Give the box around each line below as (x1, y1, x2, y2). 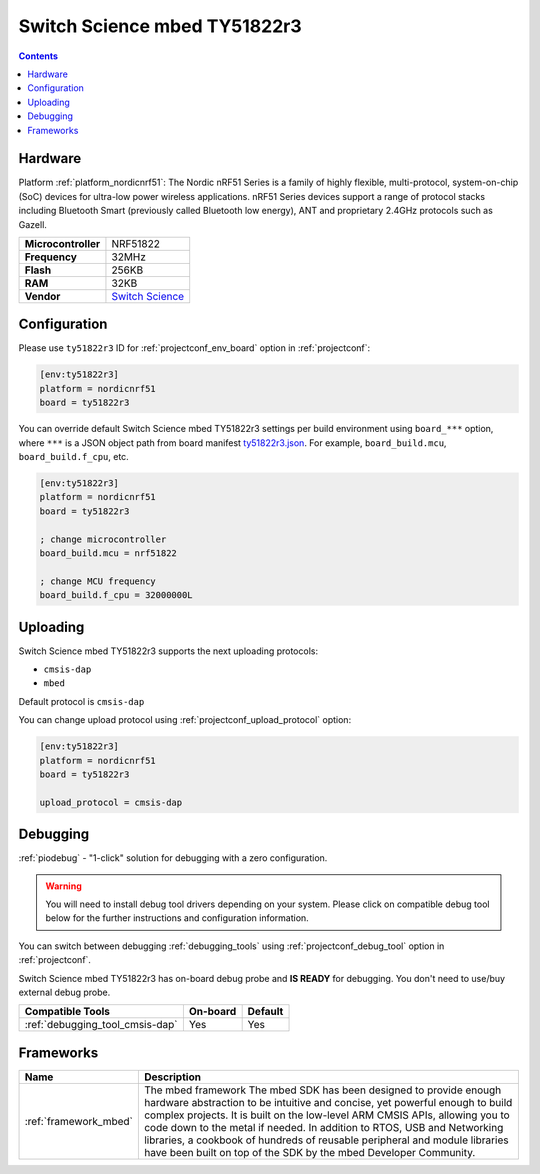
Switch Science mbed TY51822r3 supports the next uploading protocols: (18, 645, 319, 657)
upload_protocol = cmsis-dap (39, 796, 183, 808)
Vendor (24, 289, 61, 303)
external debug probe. (18, 986, 111, 998)
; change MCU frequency (39, 575, 157, 587)
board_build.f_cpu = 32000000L (39, 590, 194, 601)
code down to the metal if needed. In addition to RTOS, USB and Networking (143, 1120, 504, 1134)
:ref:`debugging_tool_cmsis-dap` (24, 1018, 179, 1032)
